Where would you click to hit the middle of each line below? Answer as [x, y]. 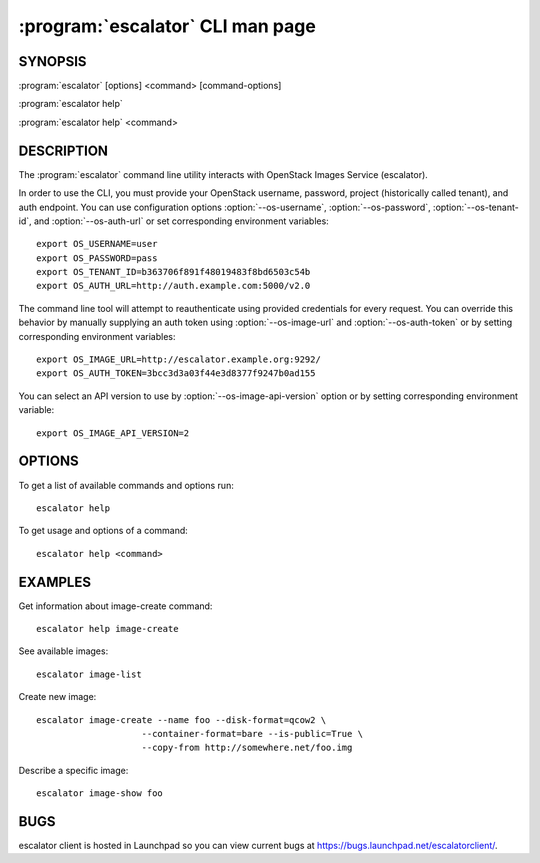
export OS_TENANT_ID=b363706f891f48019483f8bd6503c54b [173, 272]
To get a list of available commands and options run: [126, 485]
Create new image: [57, 697]
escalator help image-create [107, 628]
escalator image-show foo [100, 793]
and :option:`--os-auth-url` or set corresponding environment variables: [181, 221]
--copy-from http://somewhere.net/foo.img [247, 748]
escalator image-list [89, 674]
